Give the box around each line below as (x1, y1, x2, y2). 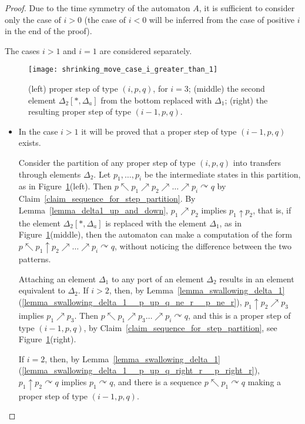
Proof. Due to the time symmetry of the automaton (5, 2, 190, 14)
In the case (18, 125, 58, 137)
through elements (18, 168, 81, 180)
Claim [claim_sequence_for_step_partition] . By (18, 192, 196, 205)
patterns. (18, 253, 51, 265)
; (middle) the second (188, 82, 265, 95)
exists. (18, 136, 41, 149)
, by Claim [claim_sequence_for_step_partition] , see (83, 321, 277, 333)
